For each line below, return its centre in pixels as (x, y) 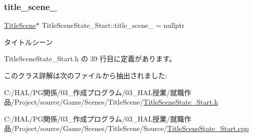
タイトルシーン (29, 42)
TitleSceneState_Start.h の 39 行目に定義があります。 (90, 59)
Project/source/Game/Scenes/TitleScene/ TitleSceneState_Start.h (116, 102)
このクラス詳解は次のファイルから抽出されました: (86, 75)
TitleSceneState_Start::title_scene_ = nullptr (113, 25)
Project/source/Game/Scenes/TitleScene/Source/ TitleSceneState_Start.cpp (132, 128)
